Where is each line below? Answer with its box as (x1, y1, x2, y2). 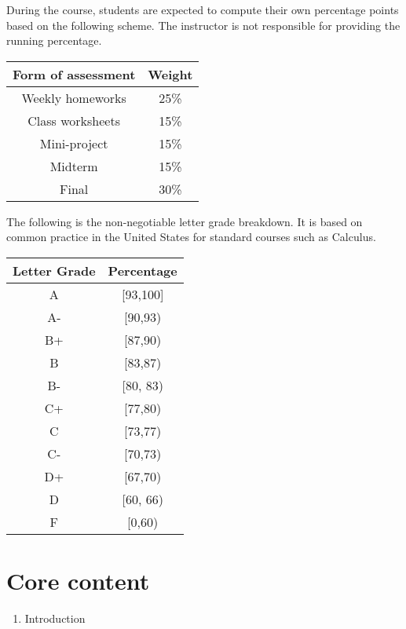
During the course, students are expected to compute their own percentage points (6, 2, 399, 17)
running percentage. (6, 32, 102, 49)
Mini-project (39, 133, 108, 152)
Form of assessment (13, 64, 136, 83)
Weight (148, 64, 193, 83)
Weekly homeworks (21, 88, 126, 107)
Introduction (24, 610, 86, 627)
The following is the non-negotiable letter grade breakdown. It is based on (6, 213, 363, 229)
